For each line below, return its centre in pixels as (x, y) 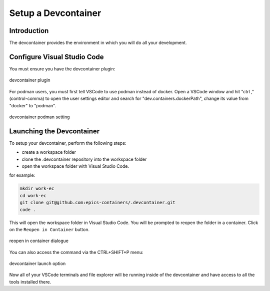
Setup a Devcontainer (55, 13)
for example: (22, 175)
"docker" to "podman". (33, 105)
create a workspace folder (49, 152)
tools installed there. (30, 282)
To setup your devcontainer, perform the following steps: (68, 143)
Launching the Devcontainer (54, 131)
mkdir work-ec (37, 189)
